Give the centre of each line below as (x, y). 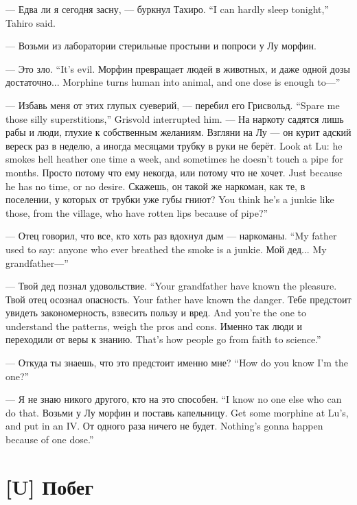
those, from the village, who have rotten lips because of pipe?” (137, 212)
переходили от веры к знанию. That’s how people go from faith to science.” (163, 339)
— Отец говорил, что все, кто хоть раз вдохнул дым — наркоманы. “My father (171, 236)
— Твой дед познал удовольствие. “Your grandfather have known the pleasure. (171, 286)
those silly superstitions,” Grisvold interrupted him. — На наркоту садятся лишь (175, 118)
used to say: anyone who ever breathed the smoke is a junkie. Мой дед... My (166, 249)
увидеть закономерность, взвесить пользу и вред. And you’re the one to (156, 313)
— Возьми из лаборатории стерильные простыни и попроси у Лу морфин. (161, 46)
